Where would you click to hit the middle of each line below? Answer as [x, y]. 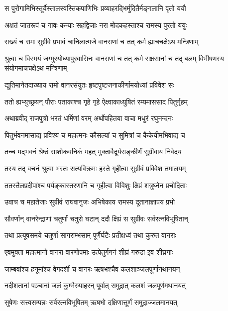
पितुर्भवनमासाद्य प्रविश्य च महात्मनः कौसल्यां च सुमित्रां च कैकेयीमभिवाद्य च [95, 135]
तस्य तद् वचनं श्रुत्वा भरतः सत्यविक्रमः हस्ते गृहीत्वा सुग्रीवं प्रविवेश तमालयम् [95, 168]
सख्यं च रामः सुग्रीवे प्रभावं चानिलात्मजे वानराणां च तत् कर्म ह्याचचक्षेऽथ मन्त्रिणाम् [102, 42]
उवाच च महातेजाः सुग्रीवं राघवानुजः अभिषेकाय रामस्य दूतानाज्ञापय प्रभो [90, 202]
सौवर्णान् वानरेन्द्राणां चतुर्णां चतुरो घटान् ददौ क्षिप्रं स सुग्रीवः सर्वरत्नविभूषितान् [96, 218]
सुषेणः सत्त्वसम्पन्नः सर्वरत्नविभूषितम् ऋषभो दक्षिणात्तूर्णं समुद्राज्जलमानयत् [91, 302]
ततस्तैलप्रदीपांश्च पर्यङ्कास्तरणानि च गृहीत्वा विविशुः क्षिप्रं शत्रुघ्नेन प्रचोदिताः [96, 185]
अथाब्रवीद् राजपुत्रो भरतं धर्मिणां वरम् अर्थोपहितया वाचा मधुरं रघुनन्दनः [89, 118]
